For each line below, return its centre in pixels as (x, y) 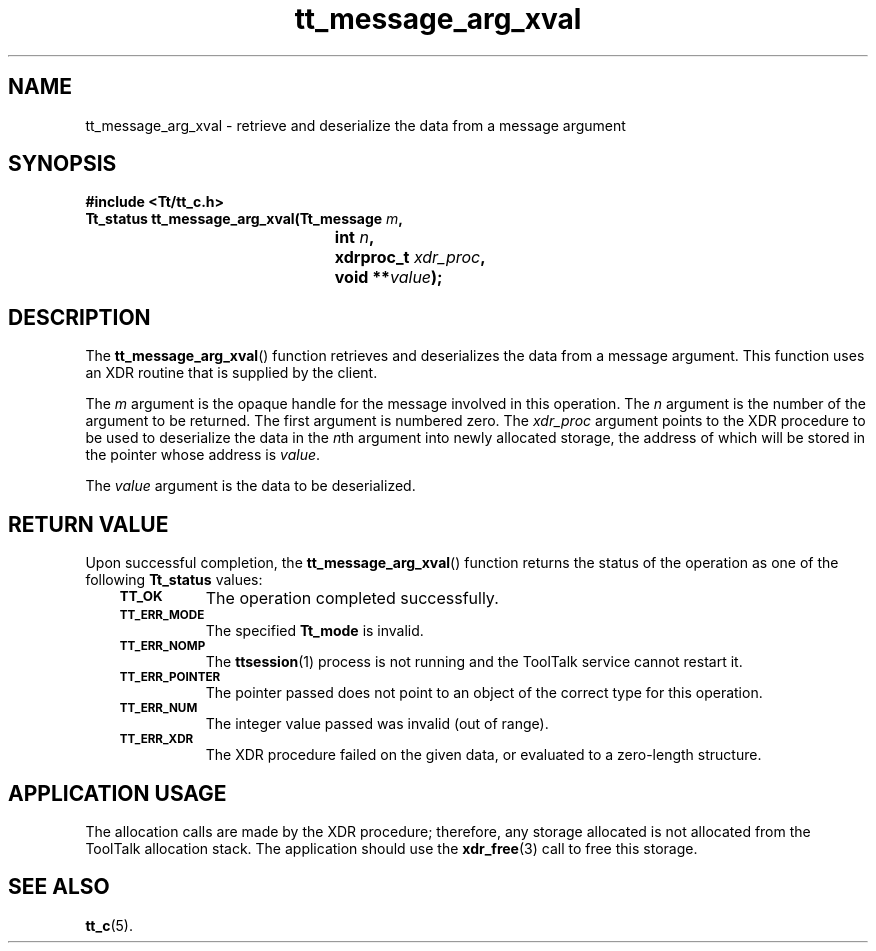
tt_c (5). (109, 925)
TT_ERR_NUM (158, 708)
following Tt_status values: (174, 580)
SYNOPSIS (62, 164)
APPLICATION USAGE (117, 793)
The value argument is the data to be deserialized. (250, 486)
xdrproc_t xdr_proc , (410, 257)
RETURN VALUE (88, 524)
